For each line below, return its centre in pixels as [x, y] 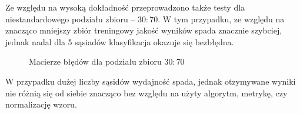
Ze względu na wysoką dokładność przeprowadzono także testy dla [125, 7]
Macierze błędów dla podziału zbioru [95, 61]
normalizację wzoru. [41, 104]
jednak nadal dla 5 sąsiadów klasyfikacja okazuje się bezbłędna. [120, 41]
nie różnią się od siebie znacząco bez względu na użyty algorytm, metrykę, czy [146, 93]
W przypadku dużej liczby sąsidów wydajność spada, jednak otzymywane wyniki [151, 81]
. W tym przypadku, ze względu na [221, 19]
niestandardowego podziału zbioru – [70, 19]
